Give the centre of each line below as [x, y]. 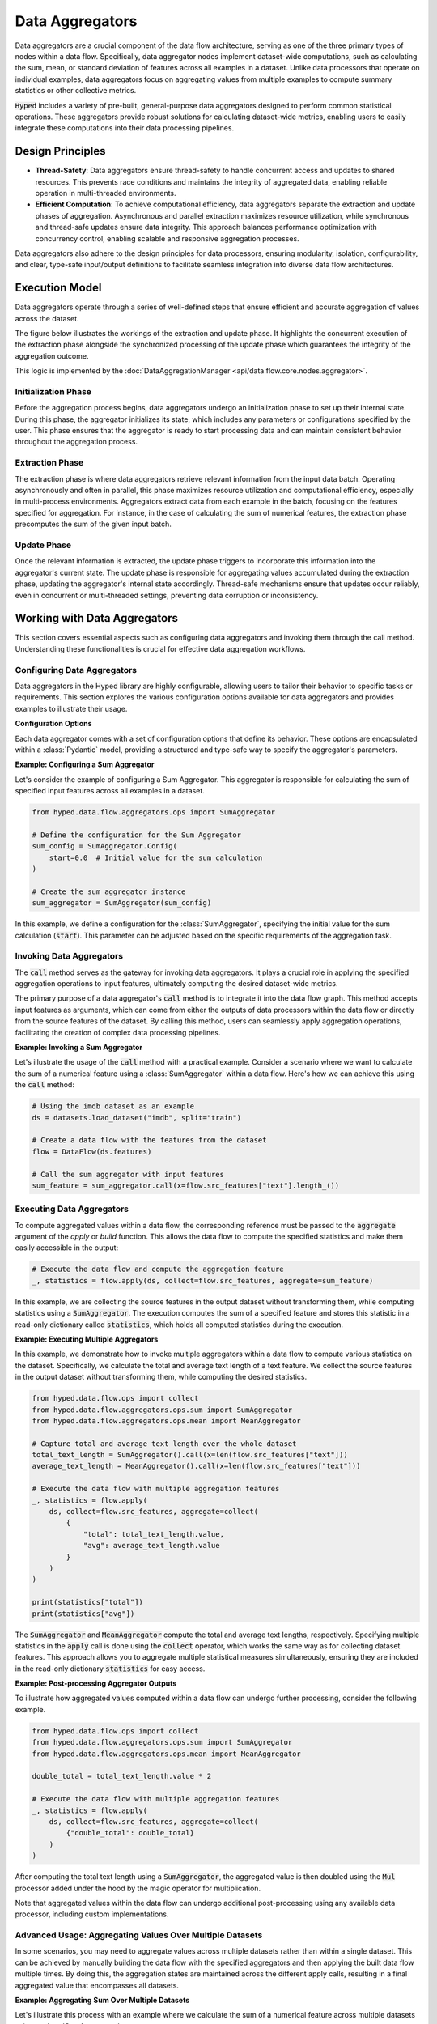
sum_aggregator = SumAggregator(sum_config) [122, 903]
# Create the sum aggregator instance [109, 891]
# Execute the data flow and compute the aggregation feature [158, 1269]
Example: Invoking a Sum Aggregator [79, 1048]
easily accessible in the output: [67, 1248]
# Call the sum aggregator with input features [128, 1174]
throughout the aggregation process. [76, 442]
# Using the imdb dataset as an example [113, 1106]
